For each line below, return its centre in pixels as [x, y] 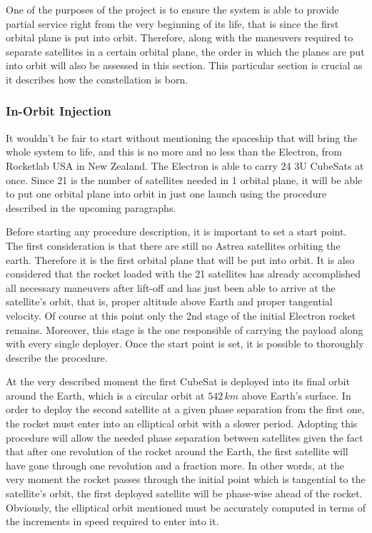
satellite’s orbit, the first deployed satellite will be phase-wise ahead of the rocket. [184, 493]
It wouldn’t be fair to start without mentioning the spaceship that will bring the [182, 137]
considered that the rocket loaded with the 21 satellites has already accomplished [184, 274]
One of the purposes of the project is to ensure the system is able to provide [172, 9]
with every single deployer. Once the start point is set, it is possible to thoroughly [185, 344]
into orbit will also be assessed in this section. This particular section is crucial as [184, 65]
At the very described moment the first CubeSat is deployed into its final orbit [178, 381]
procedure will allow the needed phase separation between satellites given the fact [185, 437]
